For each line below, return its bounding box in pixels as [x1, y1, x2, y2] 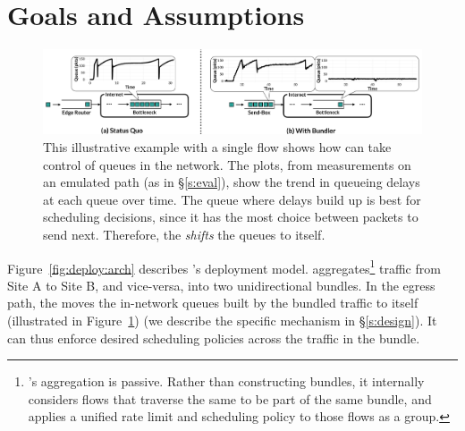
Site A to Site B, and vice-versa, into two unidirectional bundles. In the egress [7, 275, 435, 294]
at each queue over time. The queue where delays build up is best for [43, 190, 421, 208]
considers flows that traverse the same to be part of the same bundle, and [28, 389, 432, 408]
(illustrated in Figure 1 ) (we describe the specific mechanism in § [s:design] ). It [7, 311, 437, 330]
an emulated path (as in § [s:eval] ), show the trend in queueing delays [43, 173, 420, 191]
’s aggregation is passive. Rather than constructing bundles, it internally [28, 372, 425, 391]
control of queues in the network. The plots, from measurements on [43, 155, 411, 173]
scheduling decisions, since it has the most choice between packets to [43, 207, 418, 226]
